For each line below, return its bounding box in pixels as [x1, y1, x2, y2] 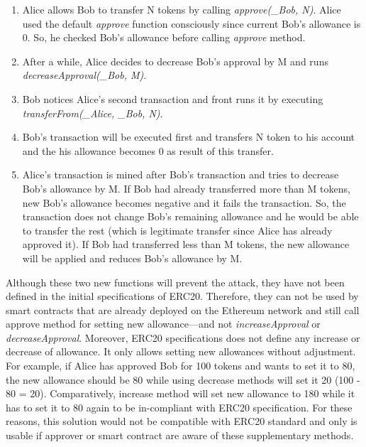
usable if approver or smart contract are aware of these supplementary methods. [6, 428, 354, 443]
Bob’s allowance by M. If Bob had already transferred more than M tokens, [22, 181, 350, 195]
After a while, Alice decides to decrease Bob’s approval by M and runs [22, 53, 328, 68]
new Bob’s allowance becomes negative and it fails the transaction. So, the [22, 195, 346, 210]
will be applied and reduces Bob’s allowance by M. [22, 250, 243, 265]
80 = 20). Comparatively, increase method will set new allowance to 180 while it [6, 386, 355, 401]
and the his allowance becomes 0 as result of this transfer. [22, 143, 274, 158]
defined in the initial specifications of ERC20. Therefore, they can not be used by [6, 289, 359, 303]
